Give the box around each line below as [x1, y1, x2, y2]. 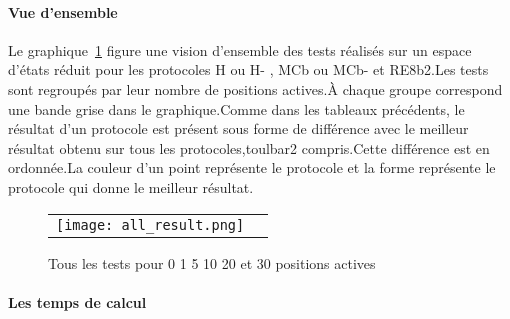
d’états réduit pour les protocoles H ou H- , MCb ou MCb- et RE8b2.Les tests [8, 59, 489, 80]
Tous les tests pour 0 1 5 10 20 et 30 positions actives [48, 252, 376, 273]
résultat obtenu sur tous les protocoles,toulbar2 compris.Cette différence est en [8, 137, 490, 158]
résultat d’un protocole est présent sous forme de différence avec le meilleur [8, 118, 469, 139]
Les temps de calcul [8, 291, 147, 312]
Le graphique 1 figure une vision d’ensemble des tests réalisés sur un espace [8, 39, 472, 60]
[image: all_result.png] [56, 216, 245, 233]
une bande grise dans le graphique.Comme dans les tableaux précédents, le [8, 98, 465, 119]
